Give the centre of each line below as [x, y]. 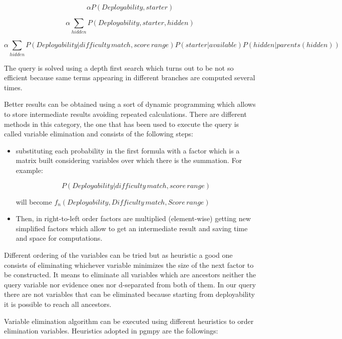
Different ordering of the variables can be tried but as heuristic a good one [118, 255]
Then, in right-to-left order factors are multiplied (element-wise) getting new [133, 218]
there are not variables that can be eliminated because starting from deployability [129, 294]
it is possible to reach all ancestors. [58, 304]
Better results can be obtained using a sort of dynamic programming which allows [130, 104]
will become [34, 201]
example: [29, 170]
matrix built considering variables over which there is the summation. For [129, 160]
